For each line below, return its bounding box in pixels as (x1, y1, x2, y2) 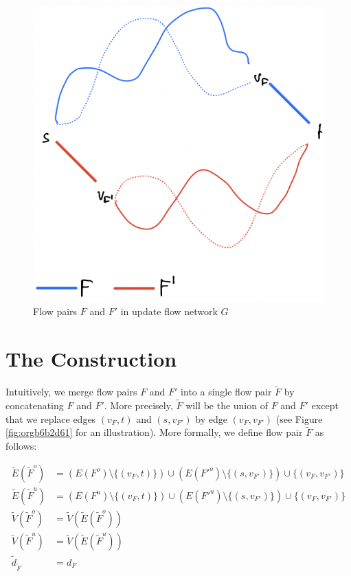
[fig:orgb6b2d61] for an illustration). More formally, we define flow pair (5, 425, 303, 439)
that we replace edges (5, 411, 96, 426)
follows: (5, 439, 37, 453)
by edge (195, 411, 227, 426)
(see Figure (275, 411, 323, 426)
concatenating (5, 398, 64, 413)
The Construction (5, 345, 177, 373)
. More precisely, (104, 398, 173, 413)
